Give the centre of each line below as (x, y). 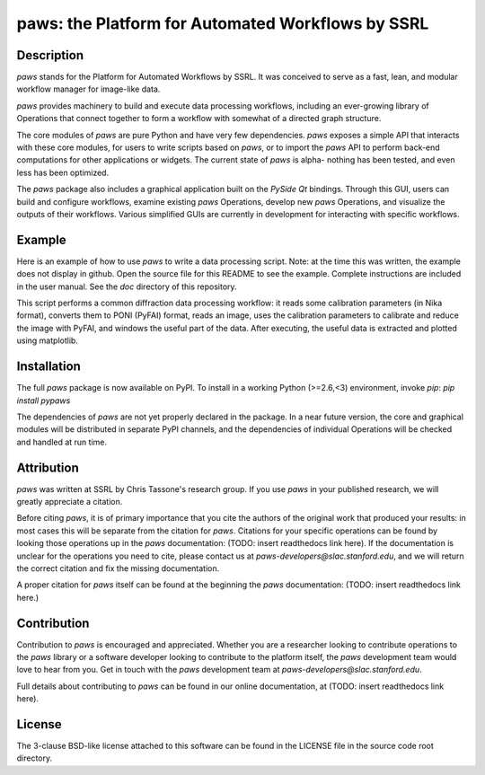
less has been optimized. (63, 172)
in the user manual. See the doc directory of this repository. (127, 286)
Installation (48, 367)
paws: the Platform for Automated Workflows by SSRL (223, 23)
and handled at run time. (62, 442)
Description (50, 55)
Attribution (48, 467)
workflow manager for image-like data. (88, 89)
